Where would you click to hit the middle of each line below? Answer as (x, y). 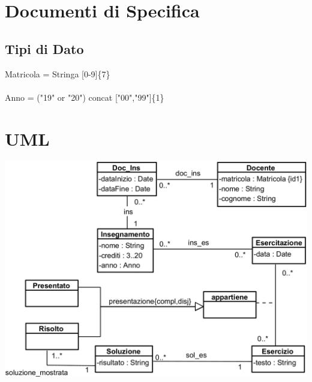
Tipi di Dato (44, 48)
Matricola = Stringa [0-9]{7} (58, 73)
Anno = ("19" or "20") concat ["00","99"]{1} (85, 97)
